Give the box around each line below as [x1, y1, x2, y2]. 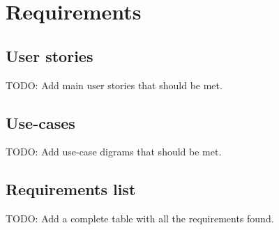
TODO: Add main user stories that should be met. [6, 77, 223, 92]
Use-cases [6, 112, 75, 133]
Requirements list [6, 178, 136, 200]
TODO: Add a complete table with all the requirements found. [6, 211, 274, 226]
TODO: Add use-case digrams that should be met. [6, 144, 222, 159]
